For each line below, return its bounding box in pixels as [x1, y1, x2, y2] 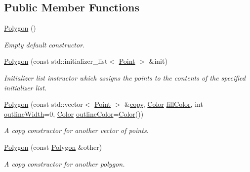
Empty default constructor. [4, 39, 85, 49]
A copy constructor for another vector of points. [4, 125, 149, 135]
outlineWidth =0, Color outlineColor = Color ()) [4, 108, 144, 119]
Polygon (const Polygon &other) [4, 141, 102, 152]
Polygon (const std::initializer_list [4, 56, 108, 66]
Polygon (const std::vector [4, 99, 83, 109]
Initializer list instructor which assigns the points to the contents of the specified [4, 72, 246, 83]
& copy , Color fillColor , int [125, 99, 203, 109]
